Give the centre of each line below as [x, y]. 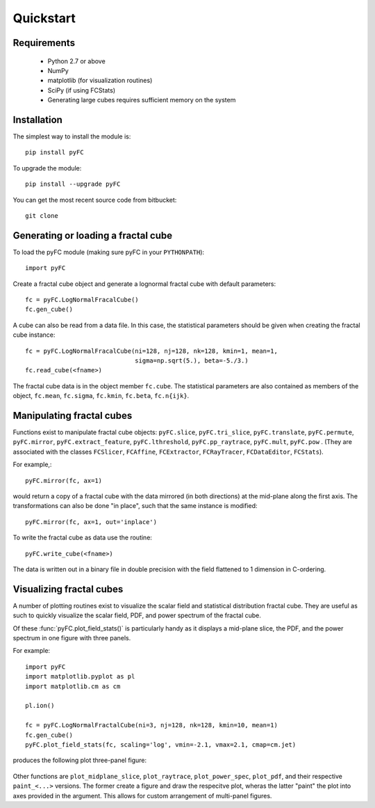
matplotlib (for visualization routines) [100, 81]
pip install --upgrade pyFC [73, 184]
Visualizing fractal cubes [68, 589]
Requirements [44, 43]
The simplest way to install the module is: [72, 136]
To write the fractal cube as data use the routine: [83, 538]
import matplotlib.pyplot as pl [80, 676]
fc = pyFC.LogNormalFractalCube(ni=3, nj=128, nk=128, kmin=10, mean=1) [151, 725]
